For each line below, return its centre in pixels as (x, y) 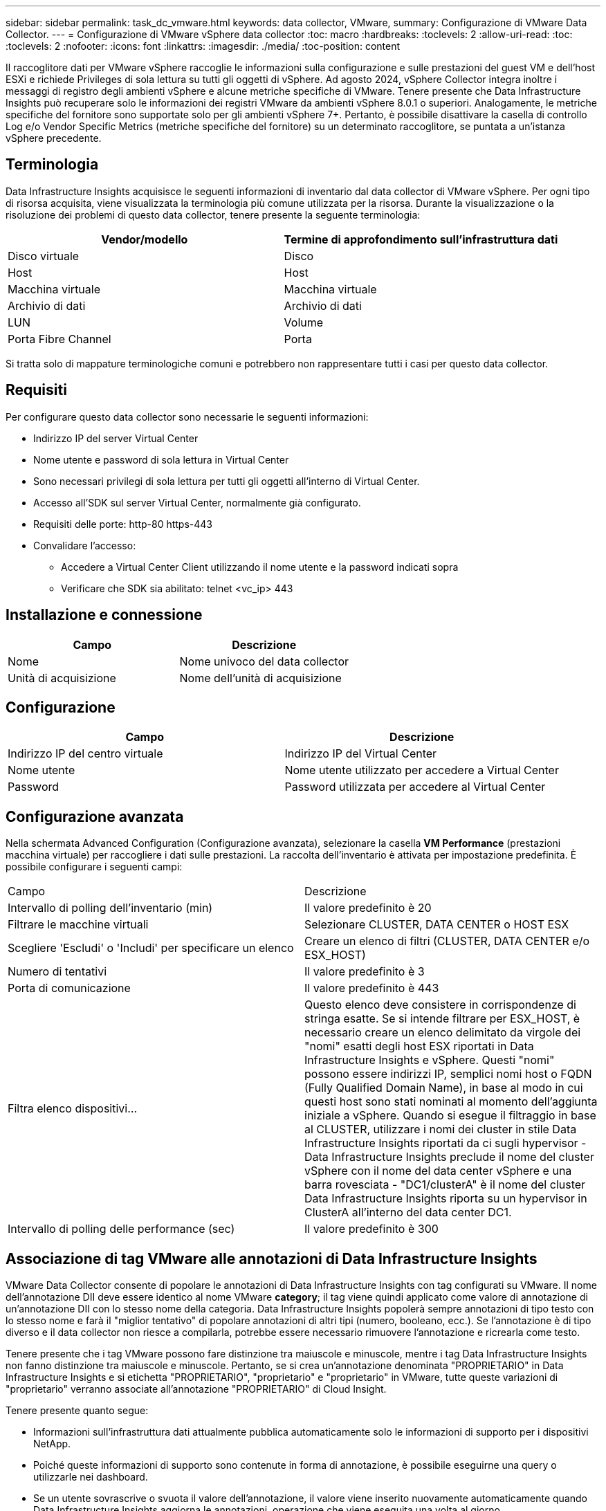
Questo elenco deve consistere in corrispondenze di (440, 1005)
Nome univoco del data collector (264, 661)
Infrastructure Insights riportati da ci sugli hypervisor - (446, 1143)
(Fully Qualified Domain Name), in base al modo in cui (444, 1088)
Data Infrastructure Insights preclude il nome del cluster (449, 1157)
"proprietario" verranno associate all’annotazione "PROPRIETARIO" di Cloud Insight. (196, 1389)
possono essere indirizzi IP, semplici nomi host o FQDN (448, 1074)
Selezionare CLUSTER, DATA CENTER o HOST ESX (437, 925)
